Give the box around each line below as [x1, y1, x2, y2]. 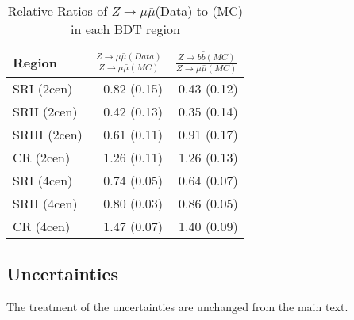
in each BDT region [70, 20, 180, 38]
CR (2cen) [13, 147, 71, 166]
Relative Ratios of [7, 2, 108, 20]
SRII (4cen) [13, 193, 78, 212]
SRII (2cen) [13, 101, 78, 120]
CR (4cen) [13, 216, 71, 235]
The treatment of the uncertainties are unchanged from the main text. [6, 299, 348, 315]
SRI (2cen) [13, 78, 73, 97]
